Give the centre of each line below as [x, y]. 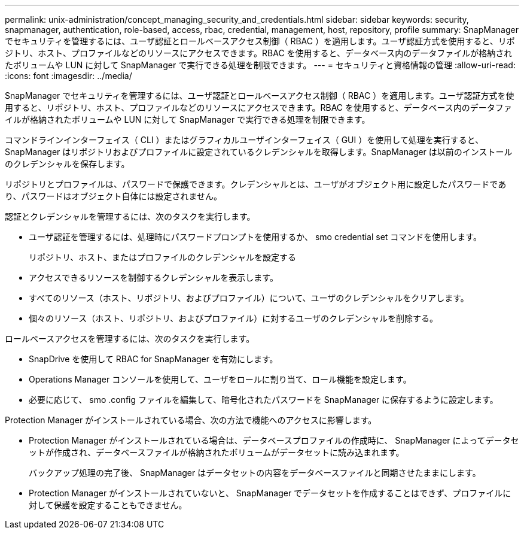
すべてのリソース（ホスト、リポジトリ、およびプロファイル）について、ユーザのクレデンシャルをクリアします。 [249, 298]
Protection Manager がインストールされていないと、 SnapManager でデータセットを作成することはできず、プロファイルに [270, 493]
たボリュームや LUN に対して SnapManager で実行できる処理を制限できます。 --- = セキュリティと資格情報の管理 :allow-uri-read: [260, 65]
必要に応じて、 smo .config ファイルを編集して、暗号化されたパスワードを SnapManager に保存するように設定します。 [263, 400]
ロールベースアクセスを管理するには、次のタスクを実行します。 [130, 339]
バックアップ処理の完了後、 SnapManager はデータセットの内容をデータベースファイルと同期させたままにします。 [255, 473]
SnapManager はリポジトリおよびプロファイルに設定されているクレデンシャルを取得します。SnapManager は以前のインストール [259, 152]
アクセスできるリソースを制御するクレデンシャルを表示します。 [153, 277]
